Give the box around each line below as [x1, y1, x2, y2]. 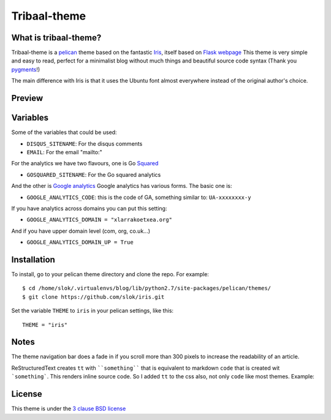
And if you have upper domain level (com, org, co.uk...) [11, 227, 150, 234]
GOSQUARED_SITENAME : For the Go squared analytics [26, 171, 161, 178]
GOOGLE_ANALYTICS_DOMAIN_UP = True [26, 239, 134, 246]
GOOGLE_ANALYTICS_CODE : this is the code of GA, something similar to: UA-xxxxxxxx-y [26, 193, 251, 201]
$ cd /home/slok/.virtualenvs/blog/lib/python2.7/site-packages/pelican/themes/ [22, 285, 272, 292]
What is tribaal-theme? [11, 32, 102, 43]
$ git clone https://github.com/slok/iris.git [22, 293, 165, 300]
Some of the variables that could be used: [11, 129, 117, 136]
